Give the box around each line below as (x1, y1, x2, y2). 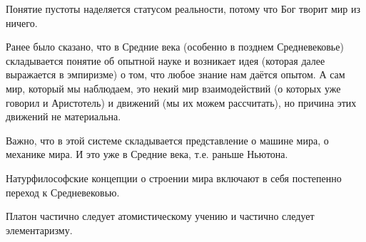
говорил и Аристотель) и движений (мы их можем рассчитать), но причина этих (6, 95, 357, 110)
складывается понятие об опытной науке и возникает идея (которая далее (6, 53, 325, 68)
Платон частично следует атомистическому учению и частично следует (6, 209, 315, 223)
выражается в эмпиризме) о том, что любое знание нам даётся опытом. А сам (6, 67, 345, 82)
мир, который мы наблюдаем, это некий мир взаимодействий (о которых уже (6, 80, 341, 95)
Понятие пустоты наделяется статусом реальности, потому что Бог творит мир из (6, 1, 361, 16)
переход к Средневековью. (6, 184, 120, 199)
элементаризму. (6, 222, 73, 237)
